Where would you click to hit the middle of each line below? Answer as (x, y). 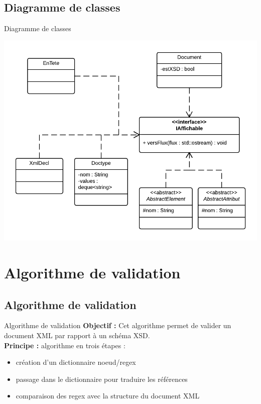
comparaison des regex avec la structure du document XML (108, 396)
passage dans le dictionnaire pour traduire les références (102, 379)
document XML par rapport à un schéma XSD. (77, 335)
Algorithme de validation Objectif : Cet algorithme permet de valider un (118, 325)
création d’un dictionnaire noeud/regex (76, 362)
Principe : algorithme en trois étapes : (65, 345)
